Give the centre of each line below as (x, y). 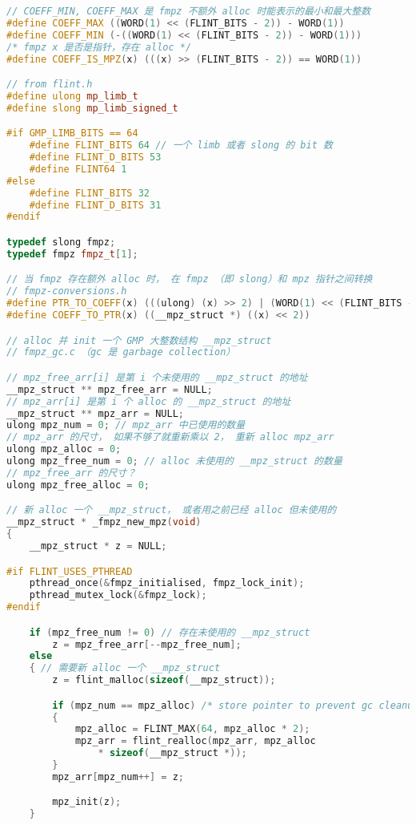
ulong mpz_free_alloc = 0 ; (78, 485)
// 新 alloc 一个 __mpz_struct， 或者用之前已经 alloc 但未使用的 (172, 510)
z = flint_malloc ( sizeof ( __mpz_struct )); (164, 680)
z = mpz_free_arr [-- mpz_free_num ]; (147, 644)
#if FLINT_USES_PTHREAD (70, 571)
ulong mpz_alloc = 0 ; (64, 449)
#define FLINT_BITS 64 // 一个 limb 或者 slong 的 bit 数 (181, 146)
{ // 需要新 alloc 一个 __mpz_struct (125, 668)
